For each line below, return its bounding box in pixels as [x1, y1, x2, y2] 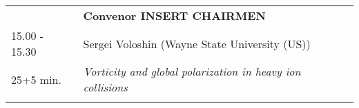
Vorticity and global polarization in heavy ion [83, 63, 301, 79]
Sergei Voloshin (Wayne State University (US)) [83, 35, 311, 52]
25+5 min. [11, 71, 61, 87]
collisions [83, 79, 128, 95]
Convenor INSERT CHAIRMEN [83, 8, 266, 23]
